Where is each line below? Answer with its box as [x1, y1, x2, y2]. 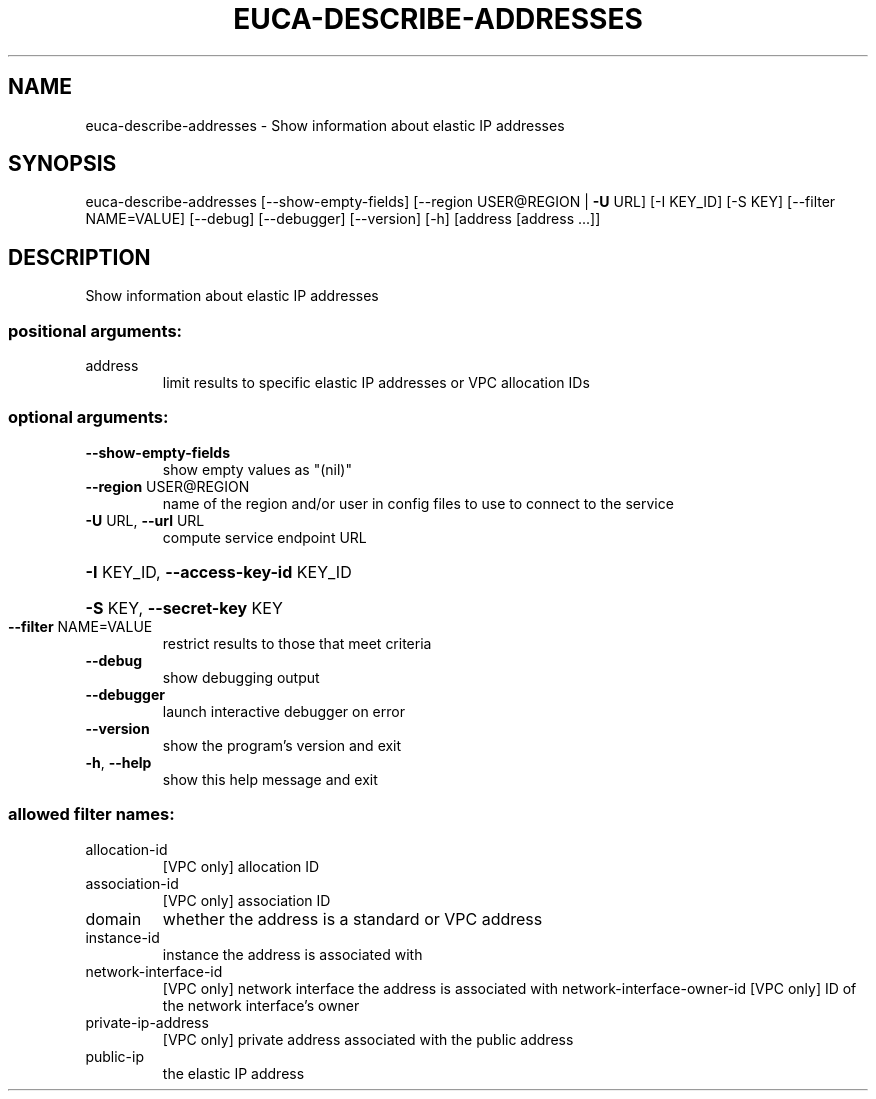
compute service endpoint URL [162, 528, 367, 546]
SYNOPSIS [8, 151, 117, 177]
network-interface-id [85, 962, 223, 980]
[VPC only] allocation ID [162, 857, 320, 875]
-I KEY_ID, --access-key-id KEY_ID [85, 561, 352, 582]
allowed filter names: [8, 804, 175, 825]
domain [85, 908, 142, 929]
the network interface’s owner [162, 996, 360, 1014]
